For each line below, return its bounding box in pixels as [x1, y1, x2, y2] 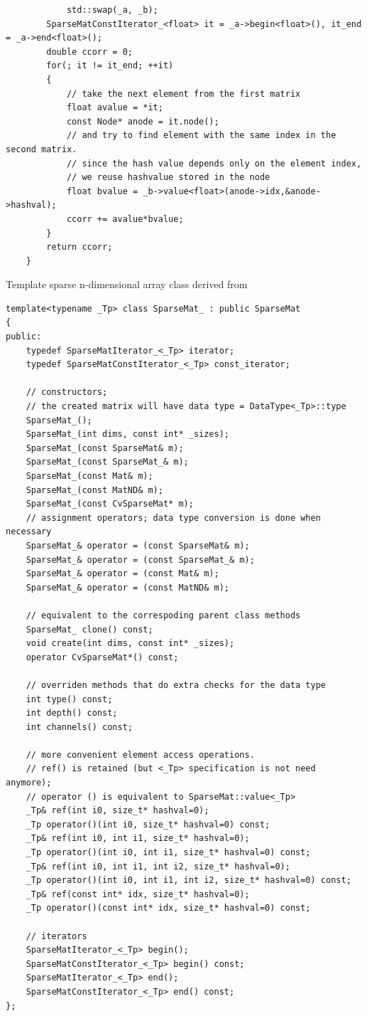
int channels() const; [26, 721, 133, 732]
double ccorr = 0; [46, 46, 133, 57]
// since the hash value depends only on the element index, [66, 158, 362, 169]
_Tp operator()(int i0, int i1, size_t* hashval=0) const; [26, 847, 311, 858]
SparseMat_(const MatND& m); [26, 485, 163, 495]
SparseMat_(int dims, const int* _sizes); [26, 429, 229, 440]
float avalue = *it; [66, 102, 163, 113]
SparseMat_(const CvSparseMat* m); [26, 499, 194, 509]
